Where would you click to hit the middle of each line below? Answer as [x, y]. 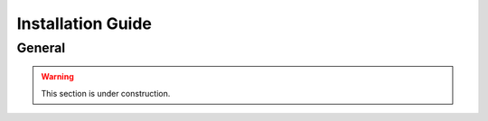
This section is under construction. [106, 93]
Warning [57, 77]
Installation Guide [84, 23]
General [41, 48]
